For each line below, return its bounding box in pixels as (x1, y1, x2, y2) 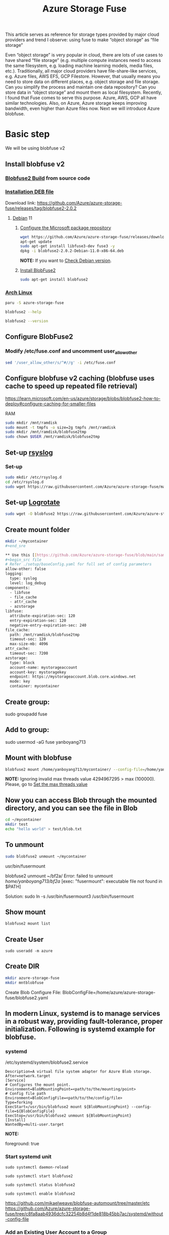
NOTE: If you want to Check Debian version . (20, 257, 112, 264)
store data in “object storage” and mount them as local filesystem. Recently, (5, 89, 162, 96)
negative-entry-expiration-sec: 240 (10, 623, 87, 628)
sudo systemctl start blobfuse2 (5, 1174, 73, 1179)
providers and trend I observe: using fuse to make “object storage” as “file (5, 37, 159, 43)
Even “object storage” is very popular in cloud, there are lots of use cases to (5, 52, 163, 58)
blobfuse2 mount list (5, 921, 51, 926)
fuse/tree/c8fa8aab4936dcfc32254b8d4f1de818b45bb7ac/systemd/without (5, 1210, 163, 1217)
